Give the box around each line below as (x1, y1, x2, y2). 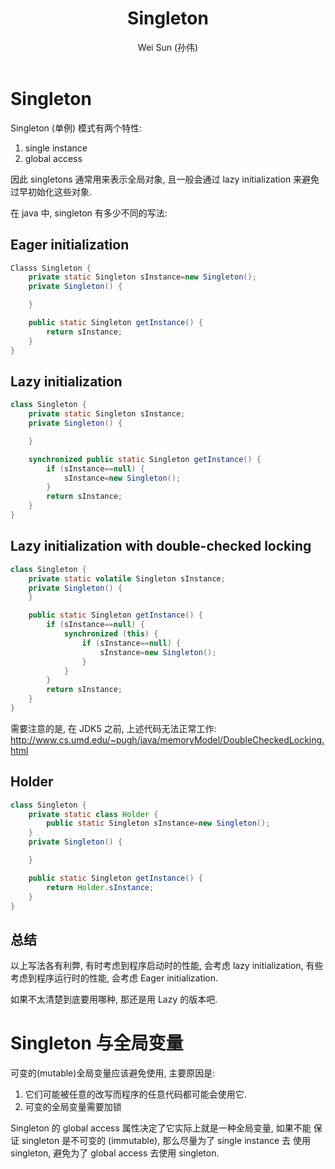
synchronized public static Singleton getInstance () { (28, 454, 262, 464)
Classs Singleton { (10, 263, 92, 273)
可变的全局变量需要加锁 (24, 1101, 122, 1113)
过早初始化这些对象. (10, 185, 93, 197)
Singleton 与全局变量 (10, 1032, 184, 1055)
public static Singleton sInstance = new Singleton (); (46, 818, 271, 829)
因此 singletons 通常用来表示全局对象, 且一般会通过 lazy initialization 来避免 (10, 173, 320, 185)
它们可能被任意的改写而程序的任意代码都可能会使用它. (24, 1088, 247, 1101)
